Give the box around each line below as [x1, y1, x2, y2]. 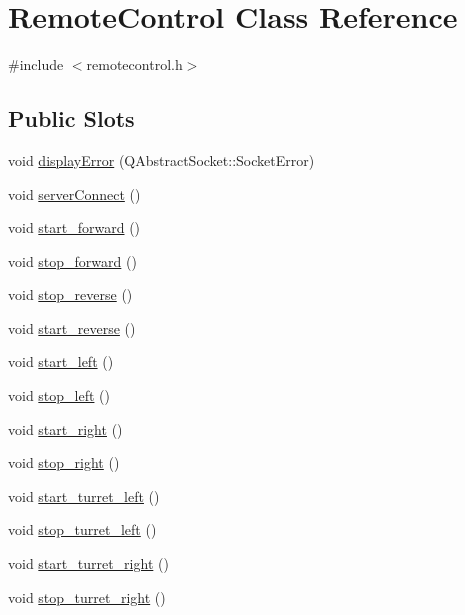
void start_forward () [8, 217, 141, 238]
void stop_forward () [8, 250, 137, 271]
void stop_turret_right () [8, 586, 166, 607]
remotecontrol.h [86, 54, 183, 75]
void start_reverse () [8, 317, 136, 338]
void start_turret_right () [8, 553, 169, 574]
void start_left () [8, 351, 114, 372]
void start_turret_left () [8, 485, 160, 506]
